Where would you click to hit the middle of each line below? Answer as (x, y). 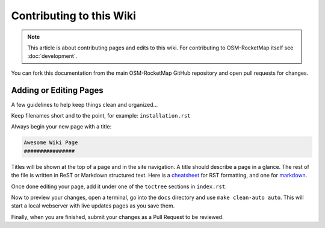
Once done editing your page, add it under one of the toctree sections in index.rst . (119, 186)
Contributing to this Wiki (74, 16)
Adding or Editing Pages (57, 90)
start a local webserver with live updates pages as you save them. (93, 206)
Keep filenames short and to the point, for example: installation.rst (101, 116)
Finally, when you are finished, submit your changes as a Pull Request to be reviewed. (117, 217)
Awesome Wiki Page (51, 143)
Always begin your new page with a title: (61, 127)
